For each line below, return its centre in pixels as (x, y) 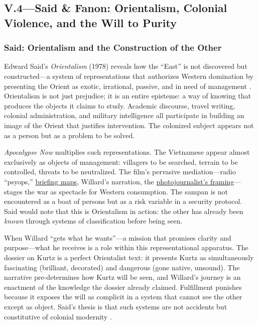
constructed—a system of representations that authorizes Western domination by (129, 76)
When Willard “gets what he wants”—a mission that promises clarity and (118, 237)
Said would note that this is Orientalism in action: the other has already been (124, 211)
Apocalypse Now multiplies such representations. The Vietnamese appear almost (127, 152)
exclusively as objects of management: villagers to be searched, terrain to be (121, 161)
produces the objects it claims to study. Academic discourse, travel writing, (120, 105)
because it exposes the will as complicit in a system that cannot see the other (123, 297)
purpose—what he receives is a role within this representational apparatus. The (126, 247)
